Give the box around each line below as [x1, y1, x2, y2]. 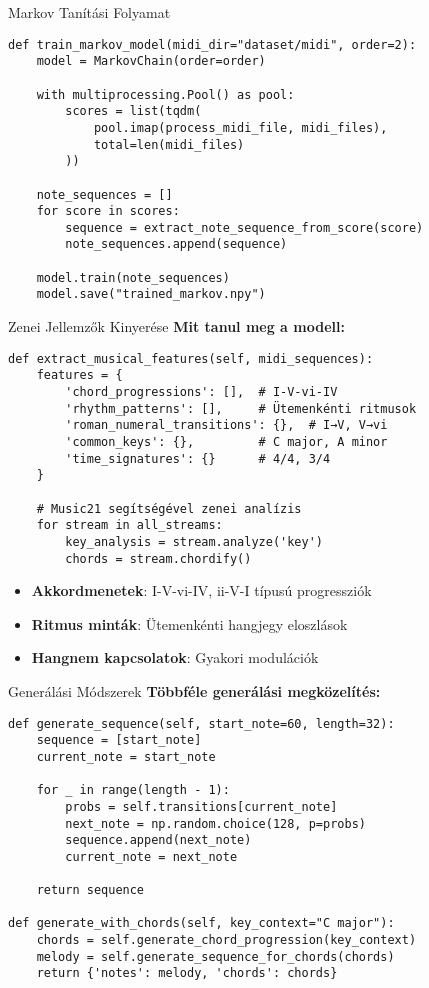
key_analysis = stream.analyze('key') [65, 534, 323, 549]
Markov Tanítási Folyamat [8, 2, 171, 22]
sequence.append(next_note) [65, 833, 252, 848]
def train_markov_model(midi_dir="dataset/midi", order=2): [8, 37, 417, 52]
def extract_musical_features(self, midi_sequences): [8, 351, 374, 366]
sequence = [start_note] [36, 733, 202, 748]
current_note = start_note [36, 749, 216, 764]
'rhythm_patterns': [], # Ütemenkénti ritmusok [65, 401, 417, 416]
